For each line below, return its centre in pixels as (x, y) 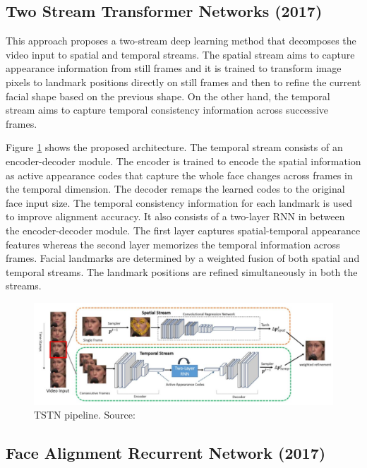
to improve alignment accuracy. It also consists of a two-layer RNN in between (175, 216)
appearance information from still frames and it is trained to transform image (174, 68)
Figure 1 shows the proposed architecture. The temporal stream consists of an (174, 147)
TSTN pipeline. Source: (85, 415)
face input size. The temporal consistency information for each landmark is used (179, 202)
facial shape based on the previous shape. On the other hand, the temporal (168, 96)
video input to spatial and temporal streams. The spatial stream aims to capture (180, 54)
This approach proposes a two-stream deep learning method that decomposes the (181, 41)
